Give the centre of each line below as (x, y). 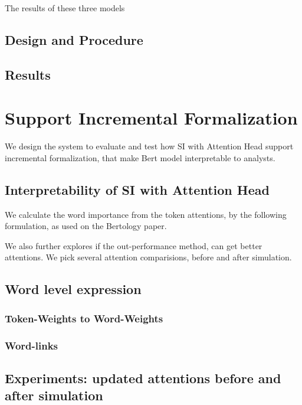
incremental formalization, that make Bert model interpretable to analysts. (140, 157)
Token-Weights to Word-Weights (84, 318)
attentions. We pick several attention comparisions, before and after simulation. (148, 257)
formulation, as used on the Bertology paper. (86, 226)
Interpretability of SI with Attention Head (137, 189)
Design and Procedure (74, 39)
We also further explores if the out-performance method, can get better (134, 245)
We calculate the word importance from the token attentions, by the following (146, 214)
